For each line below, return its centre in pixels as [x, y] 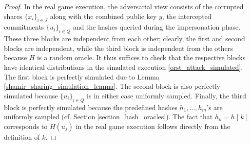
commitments [24, 27]
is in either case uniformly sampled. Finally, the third [166, 95]
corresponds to [26, 126]
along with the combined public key [103, 16]
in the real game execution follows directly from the [153, 126]
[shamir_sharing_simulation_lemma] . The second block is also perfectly [112, 86]
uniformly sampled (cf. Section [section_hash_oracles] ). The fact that [108, 117]
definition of [22, 136]
